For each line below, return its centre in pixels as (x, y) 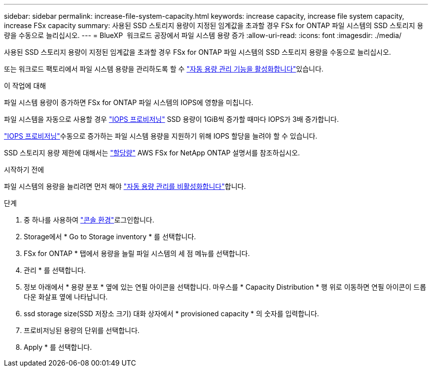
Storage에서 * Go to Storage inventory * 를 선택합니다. (110, 237)
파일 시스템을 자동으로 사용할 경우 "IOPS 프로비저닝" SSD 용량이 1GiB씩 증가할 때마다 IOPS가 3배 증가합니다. (171, 119)
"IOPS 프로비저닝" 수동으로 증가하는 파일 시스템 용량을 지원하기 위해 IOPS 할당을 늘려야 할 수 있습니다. (161, 136)
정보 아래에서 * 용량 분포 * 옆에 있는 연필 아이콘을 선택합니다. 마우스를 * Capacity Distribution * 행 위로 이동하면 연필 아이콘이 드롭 (225, 287)
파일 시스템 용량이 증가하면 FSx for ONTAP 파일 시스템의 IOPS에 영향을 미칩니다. (129, 102)
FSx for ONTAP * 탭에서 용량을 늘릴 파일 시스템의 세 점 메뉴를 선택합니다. (137, 253)
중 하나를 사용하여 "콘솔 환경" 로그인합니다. (89, 220)
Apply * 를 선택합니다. (58, 347)
